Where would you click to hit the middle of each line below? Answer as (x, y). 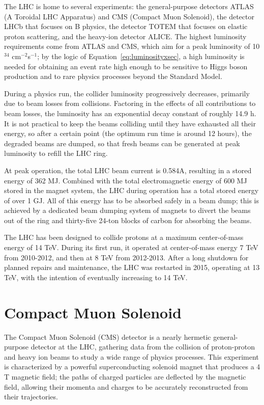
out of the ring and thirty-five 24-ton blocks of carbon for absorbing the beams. (128, 220)
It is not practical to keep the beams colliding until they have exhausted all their (130, 123)
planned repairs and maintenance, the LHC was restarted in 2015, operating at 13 (132, 267)
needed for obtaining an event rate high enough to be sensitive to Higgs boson (126, 66)
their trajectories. (31, 397)
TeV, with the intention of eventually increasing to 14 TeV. (96, 277)
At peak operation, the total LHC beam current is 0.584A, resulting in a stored (128, 170)
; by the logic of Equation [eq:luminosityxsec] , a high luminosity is (141, 56)
